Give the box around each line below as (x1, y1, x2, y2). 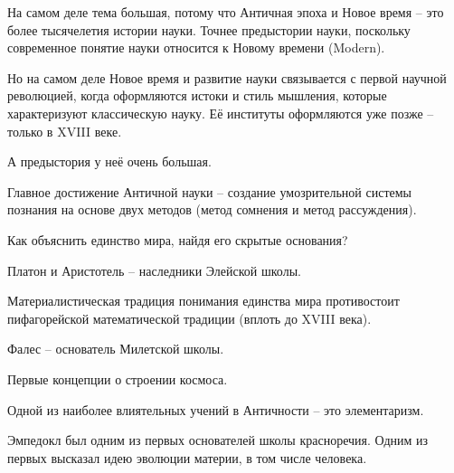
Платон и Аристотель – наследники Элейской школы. (7, 260, 301, 279)
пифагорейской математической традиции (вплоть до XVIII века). (7, 308, 372, 327)
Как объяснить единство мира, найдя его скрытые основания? (7, 230, 348, 249)
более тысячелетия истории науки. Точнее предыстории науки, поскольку (7, 20, 411, 39)
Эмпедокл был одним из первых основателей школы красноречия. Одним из (7, 430, 429, 449)
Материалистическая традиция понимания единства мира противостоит (7, 291, 400, 310)
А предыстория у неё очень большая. (7, 152, 212, 171)
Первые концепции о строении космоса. (7, 369, 228, 388)
